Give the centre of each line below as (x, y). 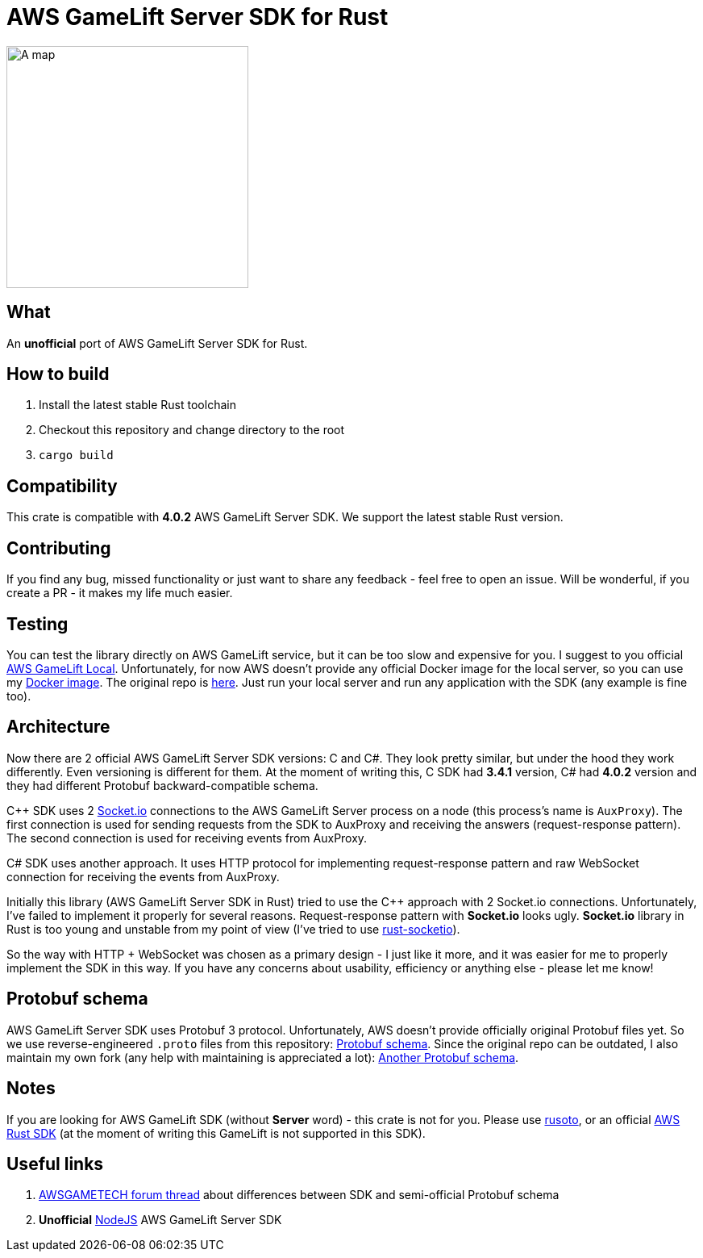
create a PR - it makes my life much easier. (120, 593)
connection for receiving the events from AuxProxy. (143, 876)
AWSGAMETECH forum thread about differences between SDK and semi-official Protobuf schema (299, 1195)
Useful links (55, 1164)
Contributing (59, 548)
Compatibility (62, 486)
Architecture (58, 727)
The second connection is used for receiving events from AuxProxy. (187, 838)
